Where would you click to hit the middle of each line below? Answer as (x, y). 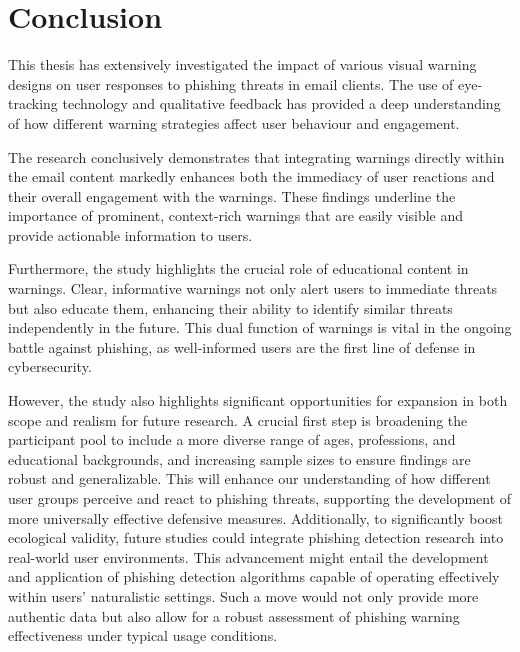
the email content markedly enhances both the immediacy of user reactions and (251, 176)
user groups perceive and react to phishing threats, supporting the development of (260, 498)
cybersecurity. (50, 366)
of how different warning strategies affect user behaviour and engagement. (234, 122)
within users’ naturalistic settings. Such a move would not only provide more (243, 595)
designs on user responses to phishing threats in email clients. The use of (231, 83)
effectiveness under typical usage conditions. (143, 635)
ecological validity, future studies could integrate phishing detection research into (256, 537)
